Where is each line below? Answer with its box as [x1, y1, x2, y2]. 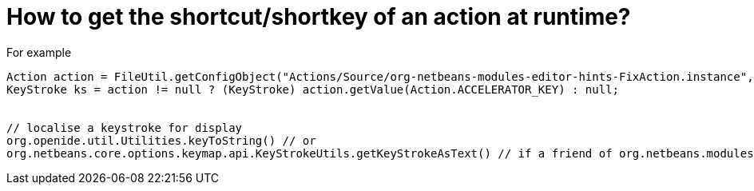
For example [6, 45, 72, 59]
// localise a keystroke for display [6, 121, 243, 134]
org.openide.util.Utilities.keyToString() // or [6, 133, 316, 147]
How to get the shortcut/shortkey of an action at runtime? [6, 3, 631, 30]
